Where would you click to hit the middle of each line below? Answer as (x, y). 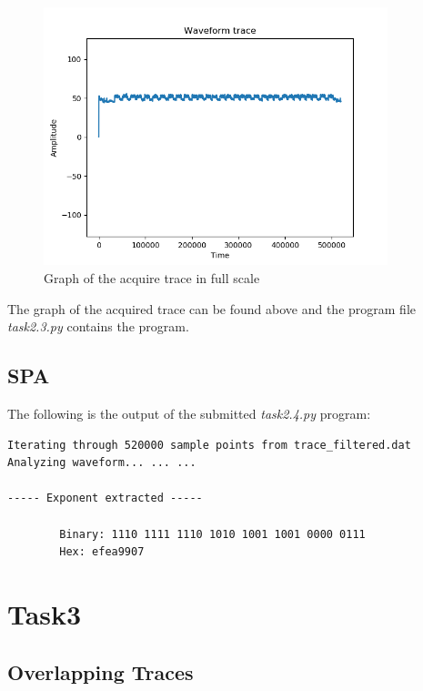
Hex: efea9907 (102, 552)
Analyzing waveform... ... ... (102, 463)
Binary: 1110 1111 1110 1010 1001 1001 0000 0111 (212, 534)
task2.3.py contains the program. (98, 326)
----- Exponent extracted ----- (105, 498)
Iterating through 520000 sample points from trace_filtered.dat (209, 445)
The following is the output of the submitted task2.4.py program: (189, 414)
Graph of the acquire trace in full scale (152, 278)
